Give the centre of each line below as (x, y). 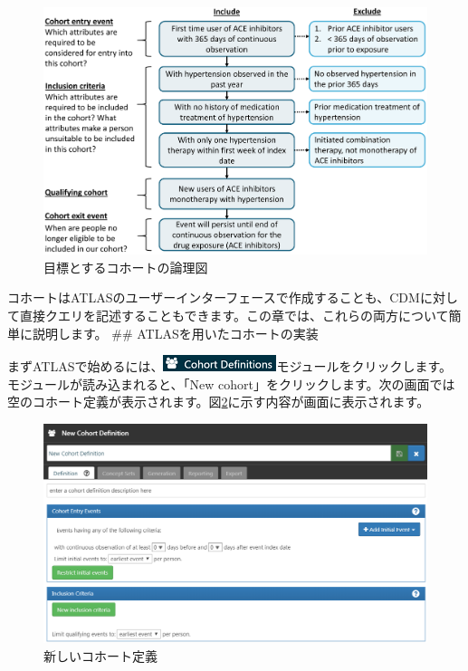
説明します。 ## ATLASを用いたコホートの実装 (175, 333)
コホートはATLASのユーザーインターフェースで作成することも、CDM (214, 297)
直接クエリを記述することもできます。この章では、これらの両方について (234, 315)
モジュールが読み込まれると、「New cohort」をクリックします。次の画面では (231, 383)
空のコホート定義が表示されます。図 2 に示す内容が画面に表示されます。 (219, 402)
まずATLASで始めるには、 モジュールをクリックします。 (230, 366)
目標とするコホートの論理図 (126, 267)
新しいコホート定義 (100, 655)
